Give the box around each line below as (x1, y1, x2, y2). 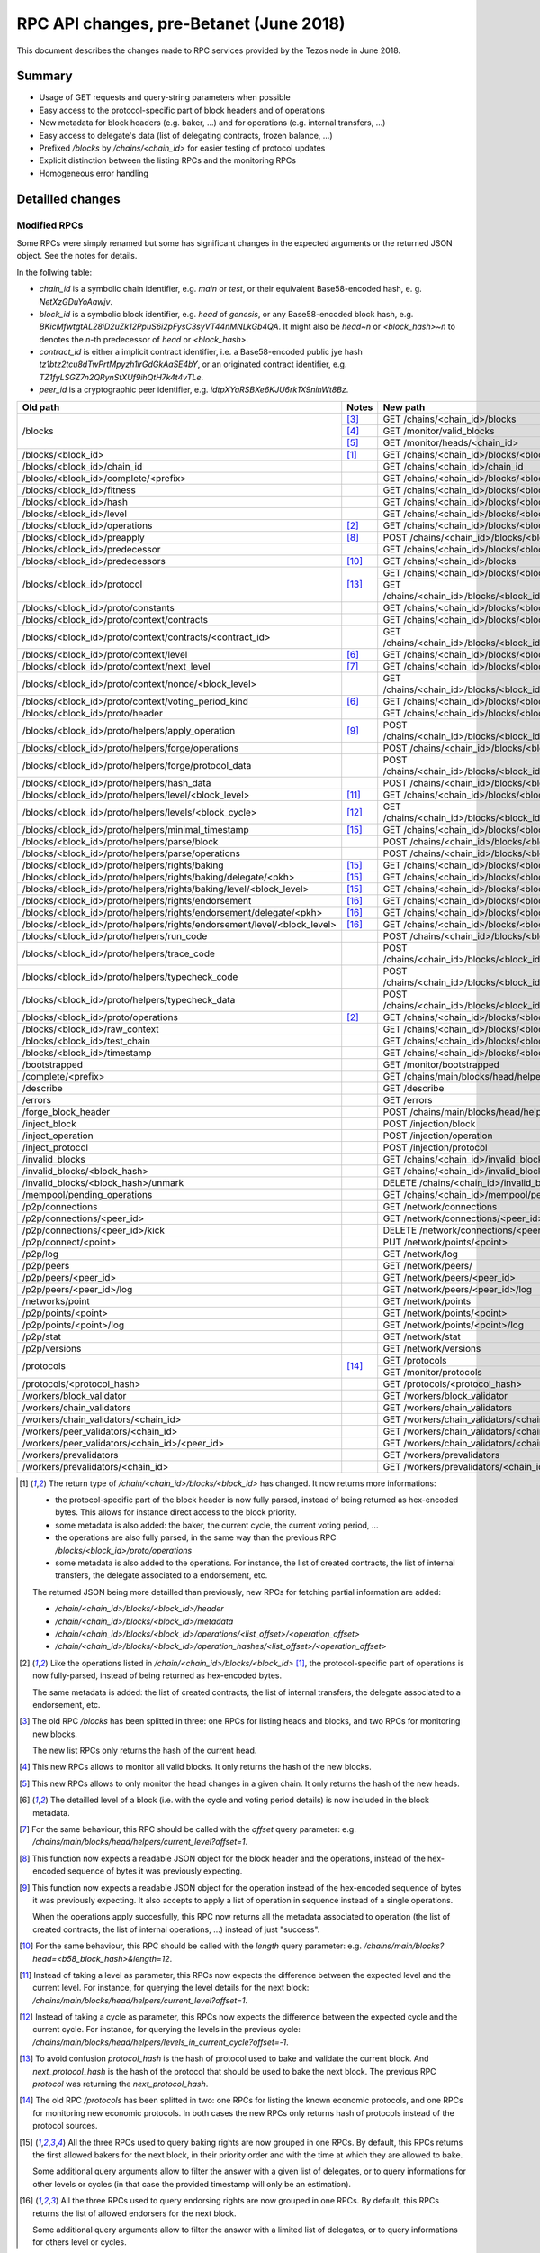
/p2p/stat (22, 1330, 62, 1343)
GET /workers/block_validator (382, 1389, 508, 1401)
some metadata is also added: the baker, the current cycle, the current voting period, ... (55, 1519, 379, 1530)
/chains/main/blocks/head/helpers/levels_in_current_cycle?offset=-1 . (32, 2037, 290, 2048)
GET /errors (382, 1093, 433, 1106)
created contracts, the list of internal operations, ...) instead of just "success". (32, 1924, 320, 1935)
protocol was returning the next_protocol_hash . (32, 2078, 209, 2090)
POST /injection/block (382, 1117, 476, 1130)
